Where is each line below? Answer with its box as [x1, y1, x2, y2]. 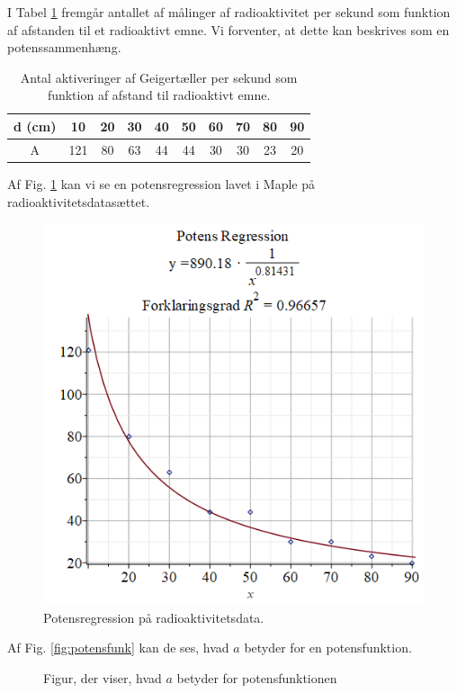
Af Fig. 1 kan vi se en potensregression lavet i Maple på [7, 174, 316, 193]
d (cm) [13, 116, 57, 135]
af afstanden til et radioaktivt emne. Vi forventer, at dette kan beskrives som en [7, 20, 450, 39]
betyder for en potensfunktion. [244, 638, 412, 657]
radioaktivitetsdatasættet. [7, 192, 150, 211]
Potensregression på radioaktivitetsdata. [43, 607, 264, 626]
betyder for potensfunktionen [176, 668, 337, 687]
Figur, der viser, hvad [43, 668, 162, 687]
